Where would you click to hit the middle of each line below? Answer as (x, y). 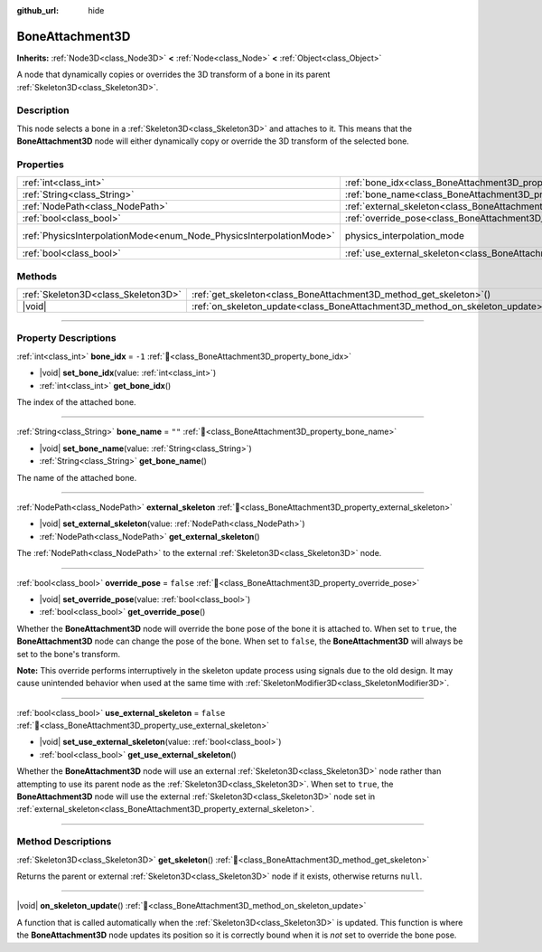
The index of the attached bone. (76, 402)
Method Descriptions (64, 842)
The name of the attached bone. (77, 477)
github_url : (37, 10)
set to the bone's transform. (69, 654)
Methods (37, 276)
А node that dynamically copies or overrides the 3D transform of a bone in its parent (173, 75)
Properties (41, 165)
